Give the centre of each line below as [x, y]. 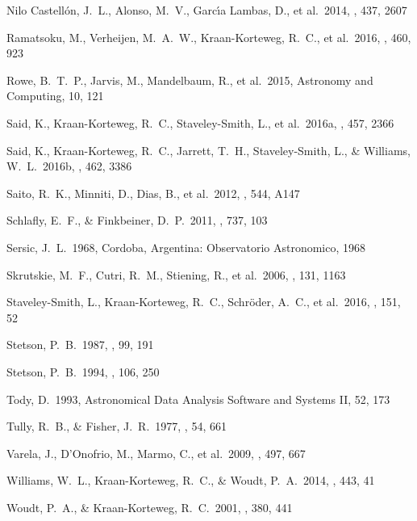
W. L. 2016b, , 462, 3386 [69, 166]
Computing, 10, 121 [55, 96]
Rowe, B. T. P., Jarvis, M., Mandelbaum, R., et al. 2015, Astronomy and [190, 80]
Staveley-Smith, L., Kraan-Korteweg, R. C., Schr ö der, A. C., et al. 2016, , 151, [204, 302]
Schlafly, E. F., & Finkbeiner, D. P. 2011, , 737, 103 [137, 220]
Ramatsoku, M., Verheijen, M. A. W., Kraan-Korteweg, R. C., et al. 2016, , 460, [209, 37]
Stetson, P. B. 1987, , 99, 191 [80, 345]
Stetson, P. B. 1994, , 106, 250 [83, 371]
